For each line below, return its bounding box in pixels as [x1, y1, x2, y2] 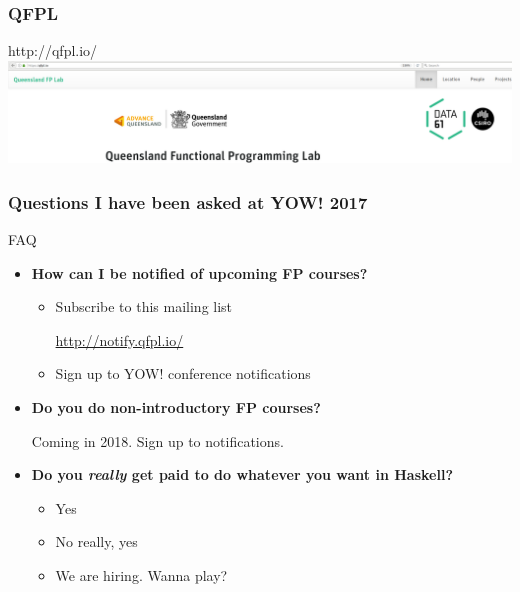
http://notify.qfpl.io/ [55, 329, 184, 350]
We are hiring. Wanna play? [55, 564, 228, 585]
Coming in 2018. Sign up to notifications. [31, 430, 284, 451]
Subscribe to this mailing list [55, 296, 233, 317]
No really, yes [55, 531, 138, 552]
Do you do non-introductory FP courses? [31, 396, 321, 417]
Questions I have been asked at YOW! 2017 [8, 189, 368, 214]
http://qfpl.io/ [8, 40, 98, 61]
